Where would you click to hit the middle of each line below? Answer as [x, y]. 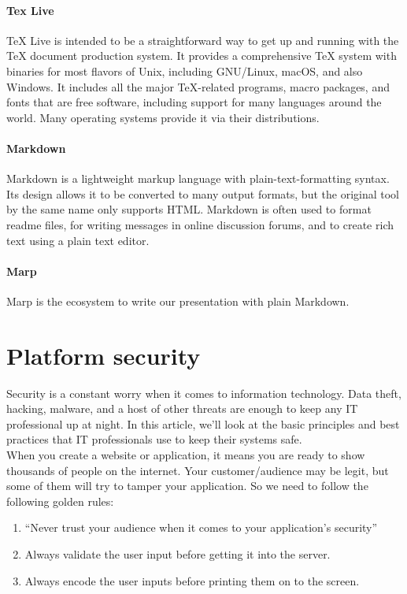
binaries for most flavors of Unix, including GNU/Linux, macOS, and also [185, 71]
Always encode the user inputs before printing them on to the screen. [192, 580]
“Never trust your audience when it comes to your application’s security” [201, 527]
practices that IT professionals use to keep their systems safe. [154, 439]
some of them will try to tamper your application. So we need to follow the [187, 486]
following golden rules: [60, 501]
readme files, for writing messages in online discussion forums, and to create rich [200, 224]
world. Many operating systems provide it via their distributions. [163, 117]
